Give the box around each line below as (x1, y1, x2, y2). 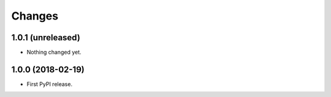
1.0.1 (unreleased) (11, 32, 81, 43)
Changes (11, 9, 58, 23)
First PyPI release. (26, 80, 73, 88)
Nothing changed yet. (26, 49, 82, 56)
